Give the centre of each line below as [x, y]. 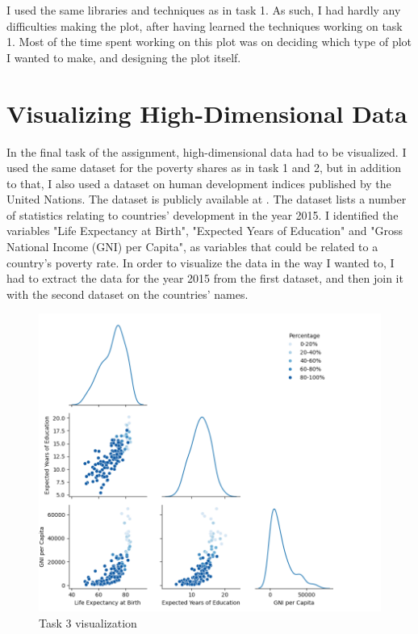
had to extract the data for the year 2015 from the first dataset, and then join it [205, 278]
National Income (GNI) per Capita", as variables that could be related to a [192, 247]
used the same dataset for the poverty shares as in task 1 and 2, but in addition [204, 168]
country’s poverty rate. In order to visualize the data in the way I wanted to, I [201, 262]
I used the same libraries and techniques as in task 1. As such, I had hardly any [204, 10]
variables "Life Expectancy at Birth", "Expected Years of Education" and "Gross [205, 231]
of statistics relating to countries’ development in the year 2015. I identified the [203, 214]
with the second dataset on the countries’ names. [127, 294]
